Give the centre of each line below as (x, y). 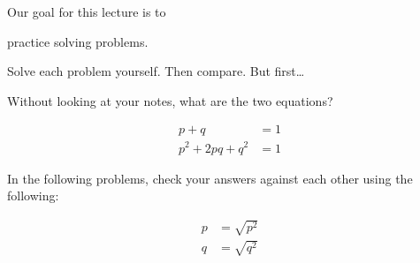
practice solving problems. (78, 41)
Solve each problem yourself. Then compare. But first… (156, 71)
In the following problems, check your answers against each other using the (210, 178)
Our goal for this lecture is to (87, 11)
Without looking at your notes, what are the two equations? (170, 100)
